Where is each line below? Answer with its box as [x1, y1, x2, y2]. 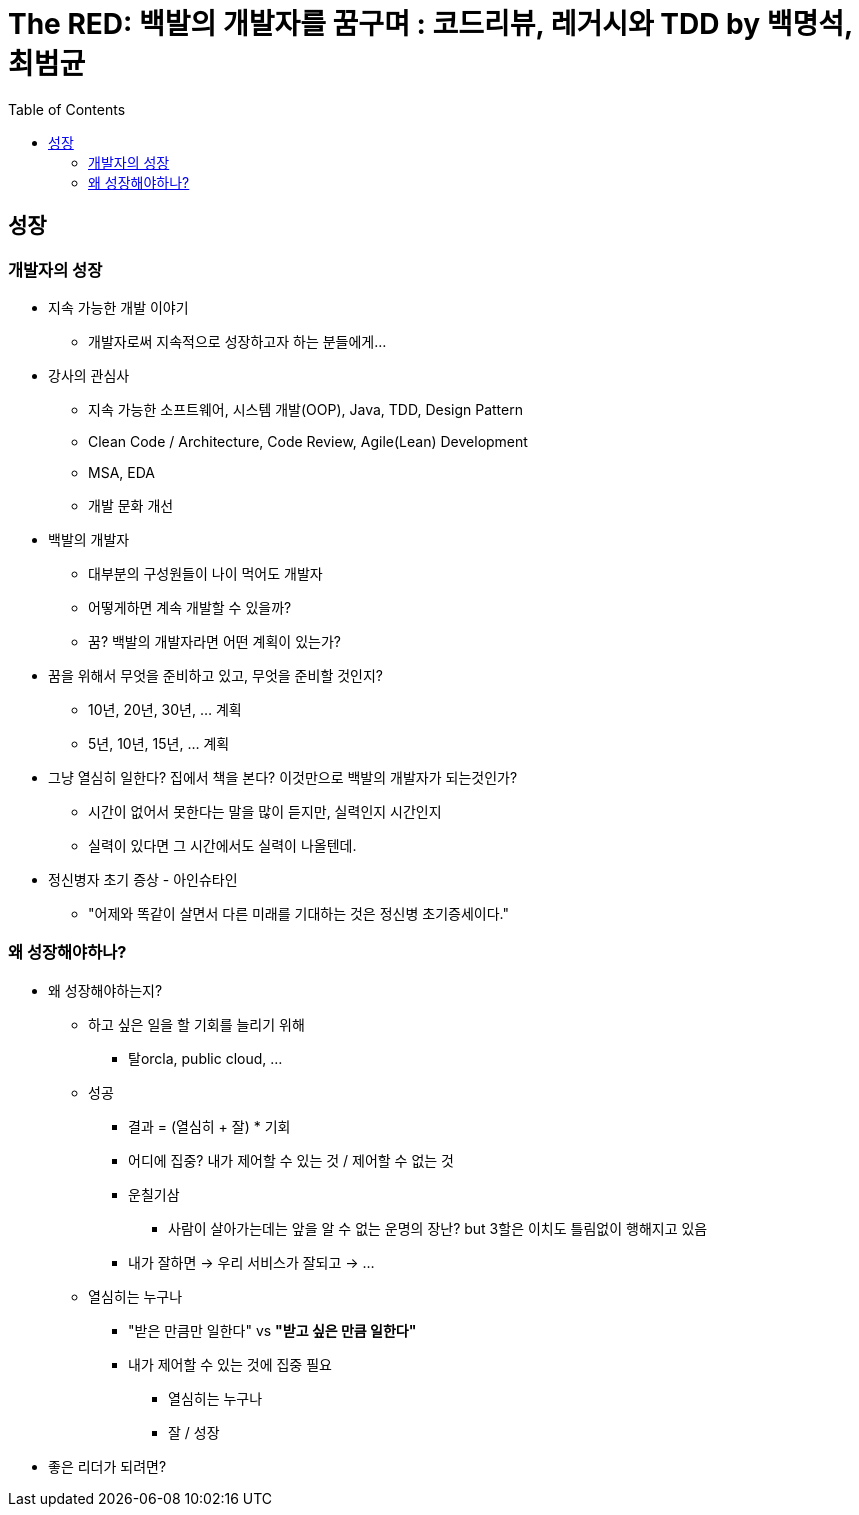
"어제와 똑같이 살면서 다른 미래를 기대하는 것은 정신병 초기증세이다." [88, 904, 509, 922]
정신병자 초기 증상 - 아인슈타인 [48, 870, 238, 888]
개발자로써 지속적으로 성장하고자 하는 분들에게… [88, 332, 387, 350]
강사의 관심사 [48, 366, 130, 384]
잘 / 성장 [168, 1423, 220, 1441]
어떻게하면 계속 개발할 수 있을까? [88, 598, 292, 616]
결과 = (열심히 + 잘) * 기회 [128, 1117, 291, 1135]
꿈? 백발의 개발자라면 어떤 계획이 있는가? [88, 632, 341, 650]
